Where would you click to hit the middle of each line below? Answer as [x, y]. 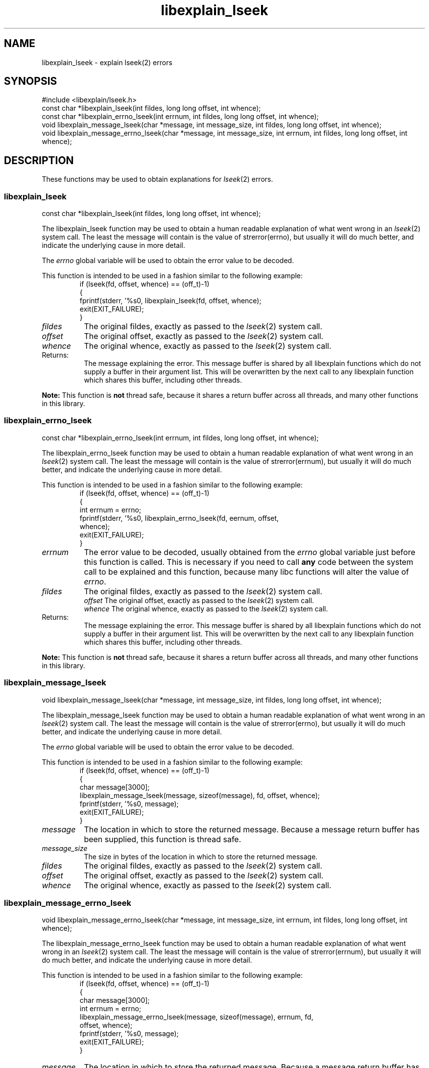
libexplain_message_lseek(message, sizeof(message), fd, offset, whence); [200, 795]
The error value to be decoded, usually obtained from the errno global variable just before [250, 552]
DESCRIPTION [39, 160]
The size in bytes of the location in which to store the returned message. [201, 856]
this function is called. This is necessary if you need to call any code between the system [249, 562]
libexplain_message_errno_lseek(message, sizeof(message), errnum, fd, [196, 1017]
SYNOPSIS [31, 81]
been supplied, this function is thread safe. [163, 839]
